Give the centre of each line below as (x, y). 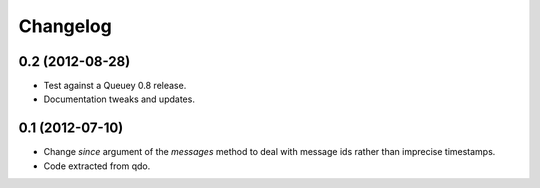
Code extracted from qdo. (97, 166)
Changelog (65, 26)
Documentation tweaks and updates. (119, 99)
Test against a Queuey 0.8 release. (115, 86)
